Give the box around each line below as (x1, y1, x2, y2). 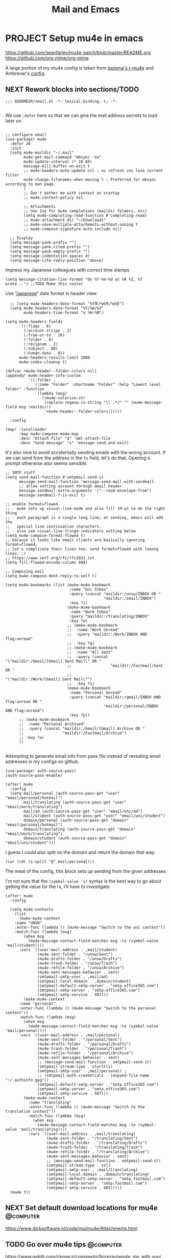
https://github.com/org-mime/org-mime (5, 55, 89, 61)
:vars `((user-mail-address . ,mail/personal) (18, 1032, 120, 1037)
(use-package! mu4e (5, 136, 47, 142)
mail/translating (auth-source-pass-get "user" (23, 799, 127, 805)
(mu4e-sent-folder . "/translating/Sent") (46, 1135, 138, 1141)
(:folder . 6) (23, 337, 54, 342)
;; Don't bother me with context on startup (23, 190, 120, 195)
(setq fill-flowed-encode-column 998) (5, 560, 88, 565)
